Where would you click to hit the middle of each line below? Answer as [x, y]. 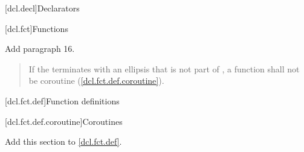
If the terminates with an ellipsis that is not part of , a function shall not [164, 68]
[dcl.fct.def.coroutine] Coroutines [64, 121]
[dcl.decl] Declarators [42, 8]
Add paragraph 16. [40, 49]
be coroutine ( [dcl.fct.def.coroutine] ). [96, 81]
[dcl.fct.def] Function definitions [62, 100]
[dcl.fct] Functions [37, 28]
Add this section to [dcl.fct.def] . [63, 141]
